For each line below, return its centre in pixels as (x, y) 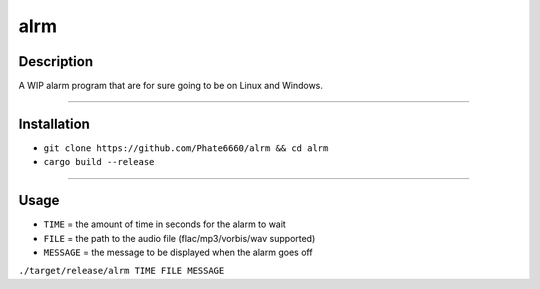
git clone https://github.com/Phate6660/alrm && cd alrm (186, 148)
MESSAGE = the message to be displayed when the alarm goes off (178, 252)
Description (56, 61)
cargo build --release (99, 162)
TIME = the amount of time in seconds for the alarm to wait (165, 224)
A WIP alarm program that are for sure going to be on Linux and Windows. (171, 86)
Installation (54, 123)
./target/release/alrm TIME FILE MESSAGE (121, 271)
